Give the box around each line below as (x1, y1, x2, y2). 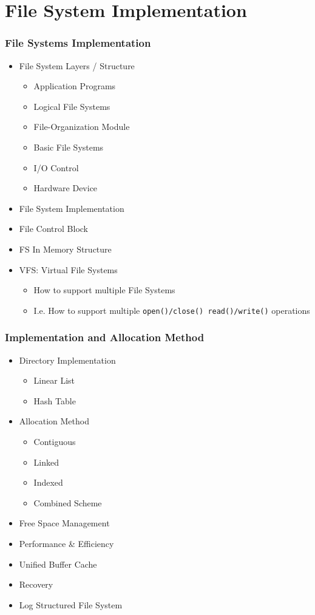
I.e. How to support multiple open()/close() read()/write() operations (33, 304, 310, 316)
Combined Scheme (33, 496, 102, 509)
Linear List (33, 374, 75, 387)
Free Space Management (19, 517, 110, 529)
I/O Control (33, 161, 79, 174)
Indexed (33, 476, 63, 489)
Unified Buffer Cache (19, 557, 97, 570)
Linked (33, 455, 59, 468)
